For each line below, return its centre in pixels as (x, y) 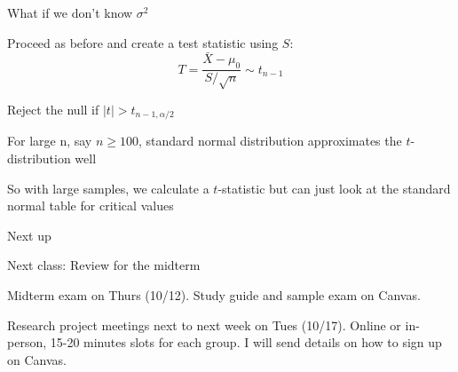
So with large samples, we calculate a (108, 188)
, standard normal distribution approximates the (270, 141)
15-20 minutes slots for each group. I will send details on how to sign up (246, 342)
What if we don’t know (70, 12)
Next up (29, 235)
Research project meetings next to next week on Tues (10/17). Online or (204, 325)
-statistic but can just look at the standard (334, 188)
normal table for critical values (91, 206)
